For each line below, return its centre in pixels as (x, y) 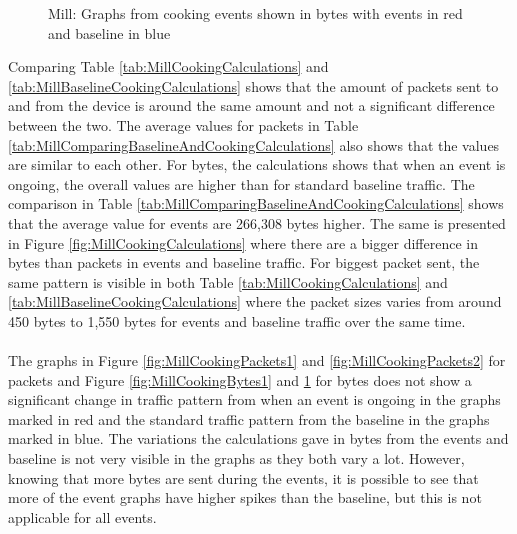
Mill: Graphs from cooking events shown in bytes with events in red (255, 13)
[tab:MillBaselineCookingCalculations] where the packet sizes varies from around (255, 301)
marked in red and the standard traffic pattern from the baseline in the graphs (249, 418)
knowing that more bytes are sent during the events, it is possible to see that (243, 477)
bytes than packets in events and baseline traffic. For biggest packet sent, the (244, 262)
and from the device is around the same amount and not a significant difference (251, 105)
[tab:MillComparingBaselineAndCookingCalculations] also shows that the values (254, 144)
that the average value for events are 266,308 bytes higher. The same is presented (257, 222)
